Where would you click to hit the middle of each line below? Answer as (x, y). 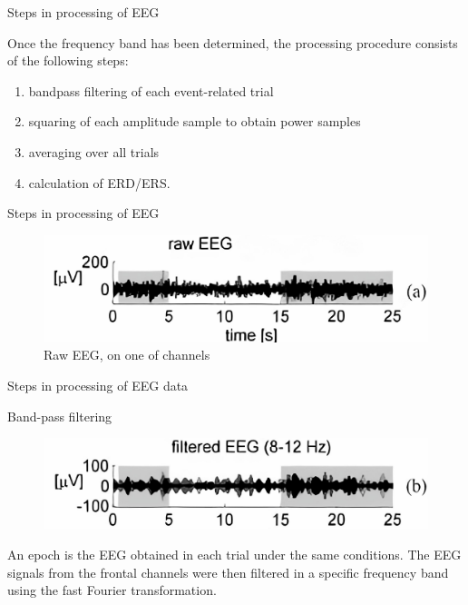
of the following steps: (68, 60)
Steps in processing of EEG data (98, 385)
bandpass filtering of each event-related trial (151, 90)
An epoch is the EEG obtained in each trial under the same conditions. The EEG (234, 554)
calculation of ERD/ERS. (99, 182)
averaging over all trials (94, 151)
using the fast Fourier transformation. (112, 590)
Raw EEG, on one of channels (127, 355)
